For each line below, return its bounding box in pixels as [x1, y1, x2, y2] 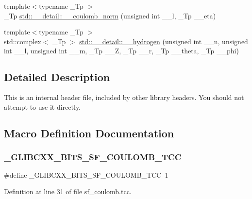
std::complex [4, 36, 41, 46]
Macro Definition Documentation [4, 125, 174, 140]
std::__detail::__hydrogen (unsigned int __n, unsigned [79, 36, 248, 46]
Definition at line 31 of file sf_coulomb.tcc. [4, 186, 132, 196]
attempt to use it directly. [4, 101, 81, 112]
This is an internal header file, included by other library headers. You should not [4, 92, 244, 102]
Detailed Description [4, 69, 110, 84]
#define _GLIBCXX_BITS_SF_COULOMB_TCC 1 [4, 170, 168, 180]
